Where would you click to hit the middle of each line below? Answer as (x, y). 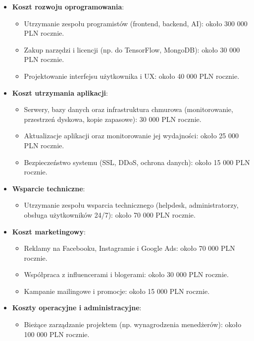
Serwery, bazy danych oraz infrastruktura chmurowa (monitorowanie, (128, 109)
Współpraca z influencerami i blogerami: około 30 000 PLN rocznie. (126, 274)
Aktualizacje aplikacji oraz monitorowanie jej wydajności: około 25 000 (131, 136)
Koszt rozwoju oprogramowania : (68, 6)
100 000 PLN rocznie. (57, 334)
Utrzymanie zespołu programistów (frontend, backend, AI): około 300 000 (136, 23)
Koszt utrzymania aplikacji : (60, 92)
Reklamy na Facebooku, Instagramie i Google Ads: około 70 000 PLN (129, 248)
